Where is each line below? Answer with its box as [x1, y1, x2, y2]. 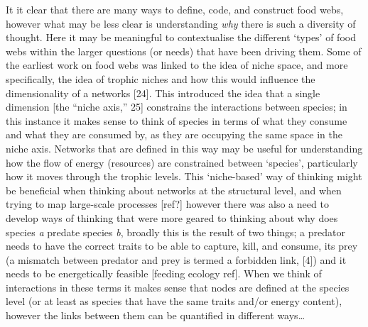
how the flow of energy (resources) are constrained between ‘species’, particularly [6, 155, 358, 170]
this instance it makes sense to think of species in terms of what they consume [6, 113, 347, 128]
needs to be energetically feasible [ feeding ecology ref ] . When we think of [6, 266, 322, 281]
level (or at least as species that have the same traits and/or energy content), [6, 294, 342, 309]
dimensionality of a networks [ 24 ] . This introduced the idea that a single [6, 85, 320, 100]
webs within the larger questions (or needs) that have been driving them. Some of [6, 43, 362, 58]
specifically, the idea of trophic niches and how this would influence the [6, 71, 315, 86]
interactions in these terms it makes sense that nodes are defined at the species [6, 279, 350, 294]
